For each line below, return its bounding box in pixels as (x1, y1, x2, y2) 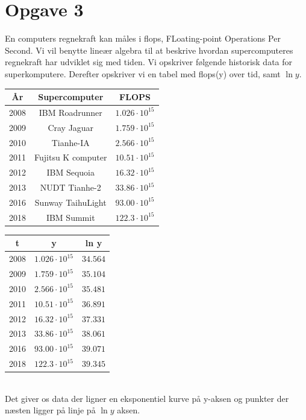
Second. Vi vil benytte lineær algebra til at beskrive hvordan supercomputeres (5, 43, 293, 56)
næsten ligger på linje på (5, 404, 96, 416)
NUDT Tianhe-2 (40, 181, 101, 194)
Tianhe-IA (51, 136, 90, 148)
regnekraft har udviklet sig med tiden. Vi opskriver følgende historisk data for (5, 56, 293, 68)
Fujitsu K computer (34, 151, 107, 164)
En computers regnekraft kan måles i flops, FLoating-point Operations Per (5, 32, 281, 45)
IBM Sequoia (46, 166, 95, 179)
